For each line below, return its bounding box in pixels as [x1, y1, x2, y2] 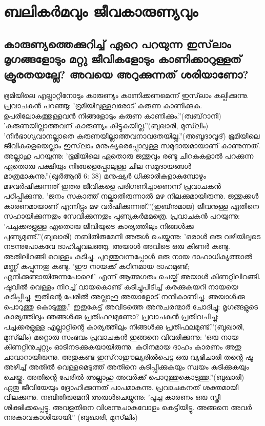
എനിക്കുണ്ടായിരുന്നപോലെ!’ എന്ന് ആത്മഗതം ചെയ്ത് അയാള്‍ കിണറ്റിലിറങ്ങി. [4, 271, 261, 282]
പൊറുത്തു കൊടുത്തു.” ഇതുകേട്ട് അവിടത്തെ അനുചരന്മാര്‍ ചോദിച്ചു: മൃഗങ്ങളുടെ [4, 301, 258, 312]
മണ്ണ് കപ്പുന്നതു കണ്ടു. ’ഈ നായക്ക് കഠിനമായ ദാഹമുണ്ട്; [4, 261, 190, 272]
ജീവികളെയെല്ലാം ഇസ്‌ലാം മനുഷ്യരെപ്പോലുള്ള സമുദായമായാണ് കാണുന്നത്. [4, 140, 260, 151]
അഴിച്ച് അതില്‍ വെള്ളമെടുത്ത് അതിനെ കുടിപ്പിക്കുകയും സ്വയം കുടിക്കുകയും [4, 361, 249, 372]
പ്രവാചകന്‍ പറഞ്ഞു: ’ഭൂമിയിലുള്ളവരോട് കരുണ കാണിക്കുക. [4, 100, 202, 110]
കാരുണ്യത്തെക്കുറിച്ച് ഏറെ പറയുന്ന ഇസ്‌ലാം [4, 35, 231, 51]
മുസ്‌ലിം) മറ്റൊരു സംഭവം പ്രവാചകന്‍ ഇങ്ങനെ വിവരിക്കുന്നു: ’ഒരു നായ [4, 331, 239, 342]
